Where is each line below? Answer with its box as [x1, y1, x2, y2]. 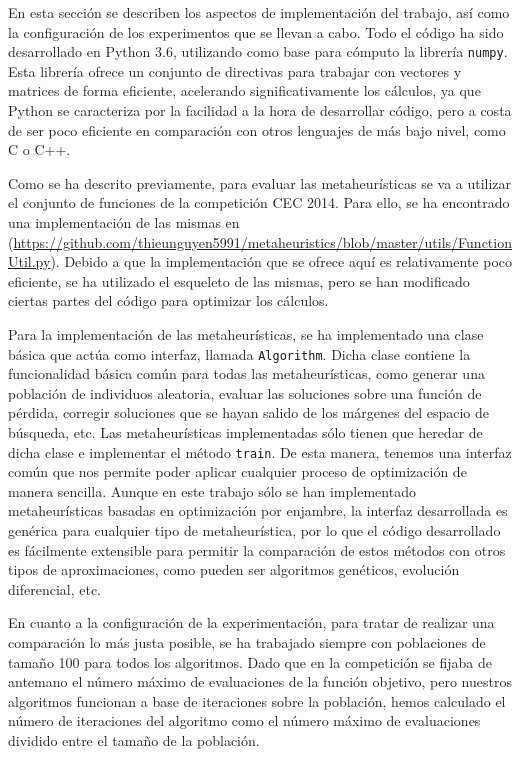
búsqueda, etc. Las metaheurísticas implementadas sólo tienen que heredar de [8, 422, 483, 442]
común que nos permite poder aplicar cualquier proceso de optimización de [8, 461, 467, 482]
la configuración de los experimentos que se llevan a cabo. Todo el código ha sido [8, 21, 504, 42]
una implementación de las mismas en [8, 212, 240, 232]
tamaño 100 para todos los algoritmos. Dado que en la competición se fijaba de [8, 651, 492, 672]
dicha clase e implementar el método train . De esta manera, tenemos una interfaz [8, 441, 512, 462]
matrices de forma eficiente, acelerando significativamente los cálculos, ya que [8, 80, 481, 101]
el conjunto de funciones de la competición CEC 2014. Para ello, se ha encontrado [8, 192, 510, 213]
